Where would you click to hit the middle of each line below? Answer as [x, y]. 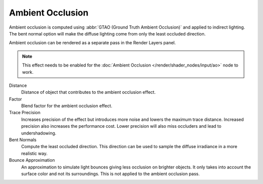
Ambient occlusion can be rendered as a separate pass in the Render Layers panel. [93, 43]
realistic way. [34, 153]
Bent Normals [23, 140]
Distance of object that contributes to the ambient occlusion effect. [88, 92]
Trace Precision [25, 113]
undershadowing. [39, 133]
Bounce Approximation [32, 160]
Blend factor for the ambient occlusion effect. [67, 106]
